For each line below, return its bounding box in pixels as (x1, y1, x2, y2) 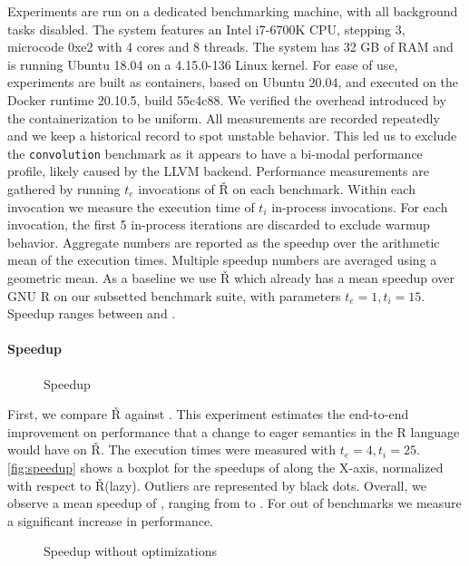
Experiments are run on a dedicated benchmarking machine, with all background (7, 2, 458, 20)
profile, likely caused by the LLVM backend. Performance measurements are (7, 161, 429, 181)
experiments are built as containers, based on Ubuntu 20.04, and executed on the (7, 73, 459, 92)
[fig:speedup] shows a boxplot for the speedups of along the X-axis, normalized (7, 457, 444, 476)
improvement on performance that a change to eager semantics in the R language (7, 422, 460, 441)
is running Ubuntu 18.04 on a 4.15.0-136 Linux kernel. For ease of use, (7, 54, 398, 73)
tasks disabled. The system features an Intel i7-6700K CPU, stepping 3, (7, 19, 405, 38)
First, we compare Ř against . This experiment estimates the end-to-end (7, 405, 409, 424)
